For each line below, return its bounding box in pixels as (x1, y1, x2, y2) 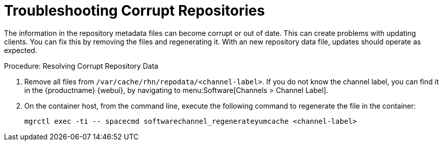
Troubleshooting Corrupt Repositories (4, 2, 265, 19)
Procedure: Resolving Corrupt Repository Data (4, 61, 158, 70)
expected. (4, 45, 37, 55)
